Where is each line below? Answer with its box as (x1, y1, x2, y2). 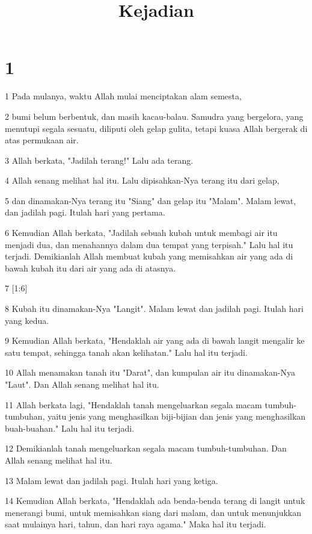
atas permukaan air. (5, 134, 79, 146)
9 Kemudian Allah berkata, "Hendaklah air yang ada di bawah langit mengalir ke (5, 334, 305, 347)
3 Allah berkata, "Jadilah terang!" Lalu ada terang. (5, 154, 194, 166)
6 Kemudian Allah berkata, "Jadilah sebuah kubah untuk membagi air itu (5, 226, 278, 239)
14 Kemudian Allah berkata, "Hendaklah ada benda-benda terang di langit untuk (5, 494, 305, 507)
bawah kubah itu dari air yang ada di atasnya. (5, 261, 176, 274)
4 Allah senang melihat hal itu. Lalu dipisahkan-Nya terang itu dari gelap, (5, 174, 280, 187)
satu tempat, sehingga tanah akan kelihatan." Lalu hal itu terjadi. (5, 346, 248, 358)
